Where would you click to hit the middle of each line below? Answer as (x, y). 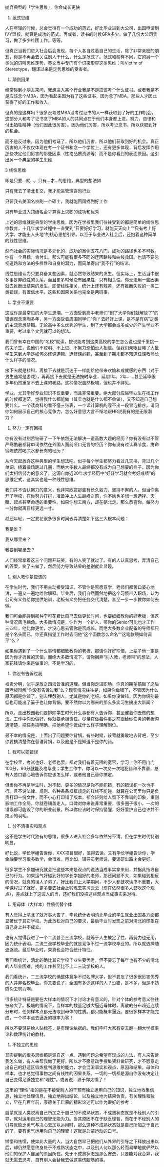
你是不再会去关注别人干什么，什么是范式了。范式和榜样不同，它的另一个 (86, 57)
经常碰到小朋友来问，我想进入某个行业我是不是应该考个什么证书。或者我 (78, 90)
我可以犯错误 (25, 752)
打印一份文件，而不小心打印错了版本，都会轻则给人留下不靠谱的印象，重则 (84, 797)
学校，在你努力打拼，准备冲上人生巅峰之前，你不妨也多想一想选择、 (82, 496)
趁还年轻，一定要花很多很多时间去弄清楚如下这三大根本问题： (67, 519)
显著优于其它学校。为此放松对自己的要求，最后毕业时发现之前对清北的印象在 (82, 921)
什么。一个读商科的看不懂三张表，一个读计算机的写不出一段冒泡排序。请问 (84, 405)
